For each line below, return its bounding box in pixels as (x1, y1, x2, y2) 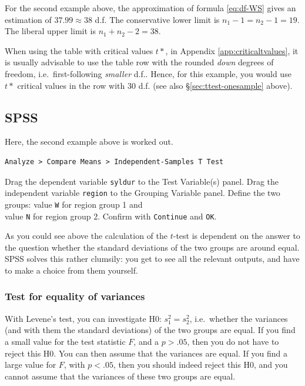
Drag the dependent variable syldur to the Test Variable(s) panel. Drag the (5, 175, 279, 187)
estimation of (5, 13, 52, 25)
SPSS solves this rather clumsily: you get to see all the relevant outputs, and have (5, 252, 300, 265)
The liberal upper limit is (5, 25, 96, 37)
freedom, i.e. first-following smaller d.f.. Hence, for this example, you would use (5, 67, 291, 79)
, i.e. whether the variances (189, 312, 288, 324)
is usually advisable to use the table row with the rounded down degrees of (5, 56, 274, 68)
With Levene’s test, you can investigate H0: (5, 312, 162, 324)
